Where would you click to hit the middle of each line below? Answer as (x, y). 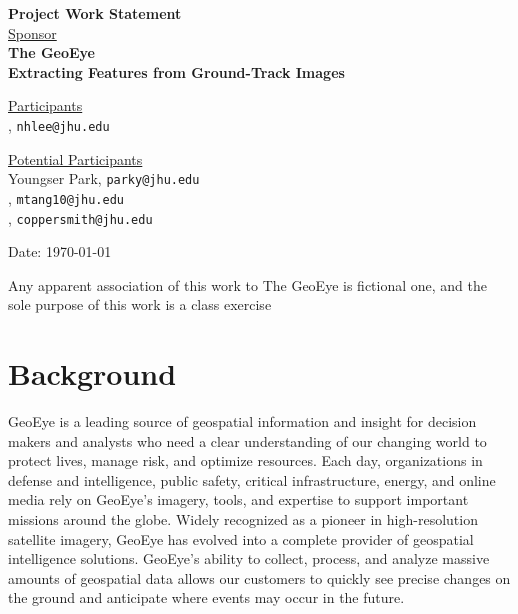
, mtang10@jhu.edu (66, 197)
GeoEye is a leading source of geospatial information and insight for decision (242, 421)
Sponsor (32, 32)
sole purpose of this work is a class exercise (140, 304)
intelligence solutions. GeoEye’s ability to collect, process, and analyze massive (249, 558)
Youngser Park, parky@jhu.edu (104, 178)
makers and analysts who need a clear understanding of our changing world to (247, 440)
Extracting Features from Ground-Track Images (176, 71)
